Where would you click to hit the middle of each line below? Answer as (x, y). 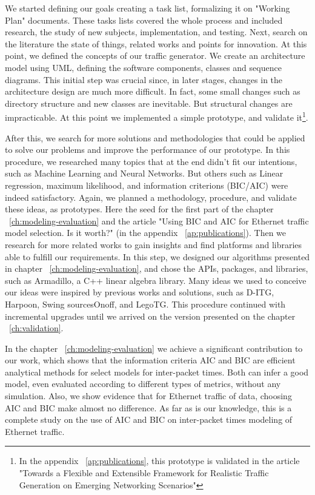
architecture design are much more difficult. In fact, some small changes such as (153, 91)
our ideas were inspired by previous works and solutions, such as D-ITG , (140, 292)
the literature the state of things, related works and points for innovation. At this (156, 43)
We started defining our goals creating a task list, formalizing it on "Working (148, 8)
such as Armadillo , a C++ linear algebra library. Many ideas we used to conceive (156, 280)
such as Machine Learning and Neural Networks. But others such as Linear (144, 173)
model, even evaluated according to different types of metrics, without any (143, 384)
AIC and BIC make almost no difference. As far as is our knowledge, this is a (148, 407)
